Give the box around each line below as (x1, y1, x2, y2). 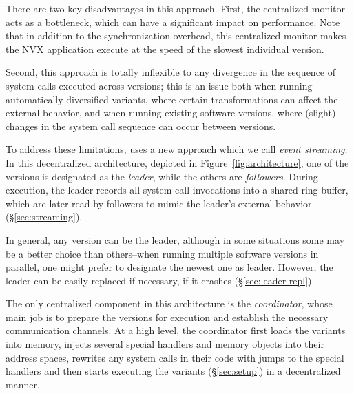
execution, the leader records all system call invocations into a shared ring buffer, (6, 183, 348, 197)
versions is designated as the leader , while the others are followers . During (6, 169, 318, 183)
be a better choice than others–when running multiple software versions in (6, 246, 319, 260)
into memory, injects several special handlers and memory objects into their (6, 337, 324, 351)
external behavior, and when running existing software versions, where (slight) (6, 105, 336, 120)
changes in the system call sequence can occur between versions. (6, 118, 276, 133)
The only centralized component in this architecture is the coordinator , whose (6, 296, 333, 311)
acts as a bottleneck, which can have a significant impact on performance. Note (6, 14, 340, 29)
